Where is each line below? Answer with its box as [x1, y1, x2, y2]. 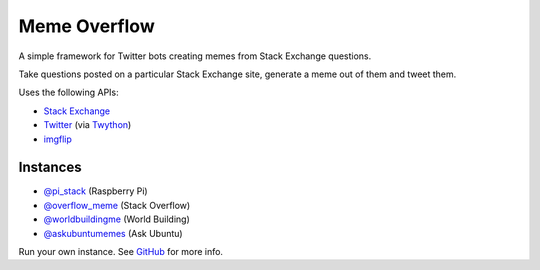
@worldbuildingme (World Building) [43, 213, 190, 225]
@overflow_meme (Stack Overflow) [43, 199, 191, 211]
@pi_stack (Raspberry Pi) [43, 185, 149, 197]
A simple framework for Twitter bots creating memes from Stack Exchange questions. [18, 50, 372, 62]
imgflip [43, 133, 72, 145]
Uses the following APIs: [18, 86, 119, 99]
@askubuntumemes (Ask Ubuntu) [43, 227, 184, 239]
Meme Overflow [18, 15, 155, 37]
